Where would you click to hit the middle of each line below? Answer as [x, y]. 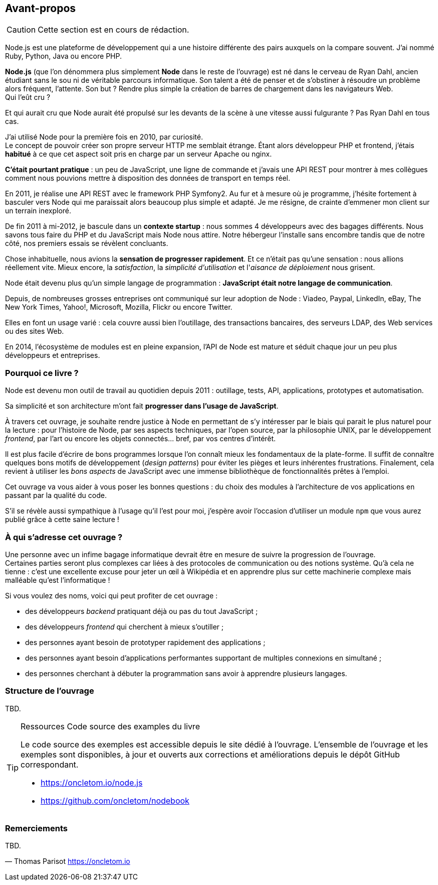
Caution [21, 30]
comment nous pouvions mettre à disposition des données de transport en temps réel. [148, 178]
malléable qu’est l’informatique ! [58, 580]
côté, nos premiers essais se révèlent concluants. [87, 243]
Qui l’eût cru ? [28, 97]
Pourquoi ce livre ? [42, 373]
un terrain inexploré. [38, 211]
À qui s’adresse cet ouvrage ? [64, 537]
